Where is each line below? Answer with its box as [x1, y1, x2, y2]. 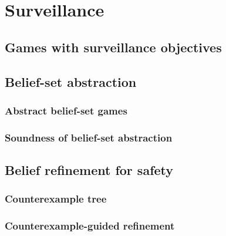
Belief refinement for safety [5, 161, 174, 179]
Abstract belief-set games [5, 103, 127, 117]
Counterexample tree [5, 191, 107, 206]
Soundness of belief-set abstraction [5, 130, 173, 144]
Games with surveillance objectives [5, 38, 222, 56]
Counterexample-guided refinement [5, 218, 175, 233]
